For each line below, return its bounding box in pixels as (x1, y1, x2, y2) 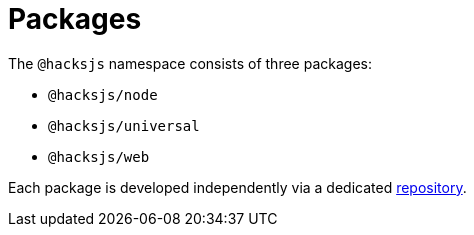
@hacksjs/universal (48, 117, 200, 134)
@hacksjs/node (48, 86, 158, 103)
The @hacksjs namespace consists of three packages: (8, 54, 372, 72)
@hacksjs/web (48, 148, 150, 165)
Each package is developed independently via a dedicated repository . (8, 178, 467, 196)
